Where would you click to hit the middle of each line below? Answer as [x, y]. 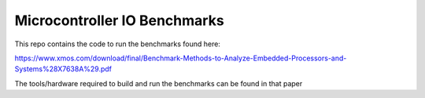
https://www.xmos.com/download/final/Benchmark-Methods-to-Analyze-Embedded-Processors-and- [181, 58]
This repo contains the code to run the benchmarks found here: [117, 44]
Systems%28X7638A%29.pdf [63, 69]
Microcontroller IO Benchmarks [119, 20]
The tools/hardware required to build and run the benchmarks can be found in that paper [159, 83]
